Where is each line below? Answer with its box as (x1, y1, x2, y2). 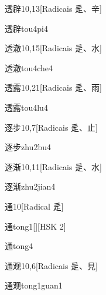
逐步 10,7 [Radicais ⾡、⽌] (5, 121, 98, 133)
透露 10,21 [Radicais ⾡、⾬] (5, 81, 102, 94)
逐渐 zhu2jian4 (5, 180, 56, 193)
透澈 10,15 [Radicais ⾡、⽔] (5, 42, 102, 54)
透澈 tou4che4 (5, 61, 53, 74)
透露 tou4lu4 (5, 101, 48, 113)
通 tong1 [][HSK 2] (5, 220, 66, 232)
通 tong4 (5, 240, 33, 252)
